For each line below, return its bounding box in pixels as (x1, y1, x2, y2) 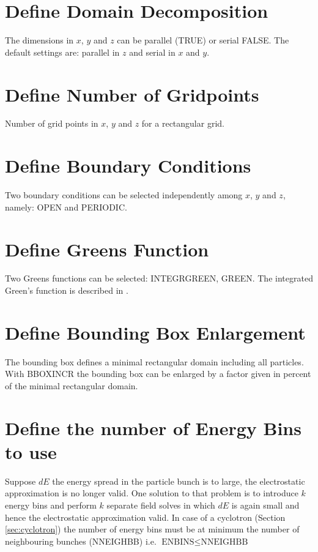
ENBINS (161, 537, 194, 546)
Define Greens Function (5, 236, 209, 261)
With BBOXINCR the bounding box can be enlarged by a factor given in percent (5, 367, 311, 380)
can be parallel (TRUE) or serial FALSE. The (117, 34, 289, 47)
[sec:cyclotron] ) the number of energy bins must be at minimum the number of (5, 523, 300, 535)
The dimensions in (5, 34, 74, 47)
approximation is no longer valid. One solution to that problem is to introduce (5, 487, 298, 499)
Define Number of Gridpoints (5, 81, 259, 106)
